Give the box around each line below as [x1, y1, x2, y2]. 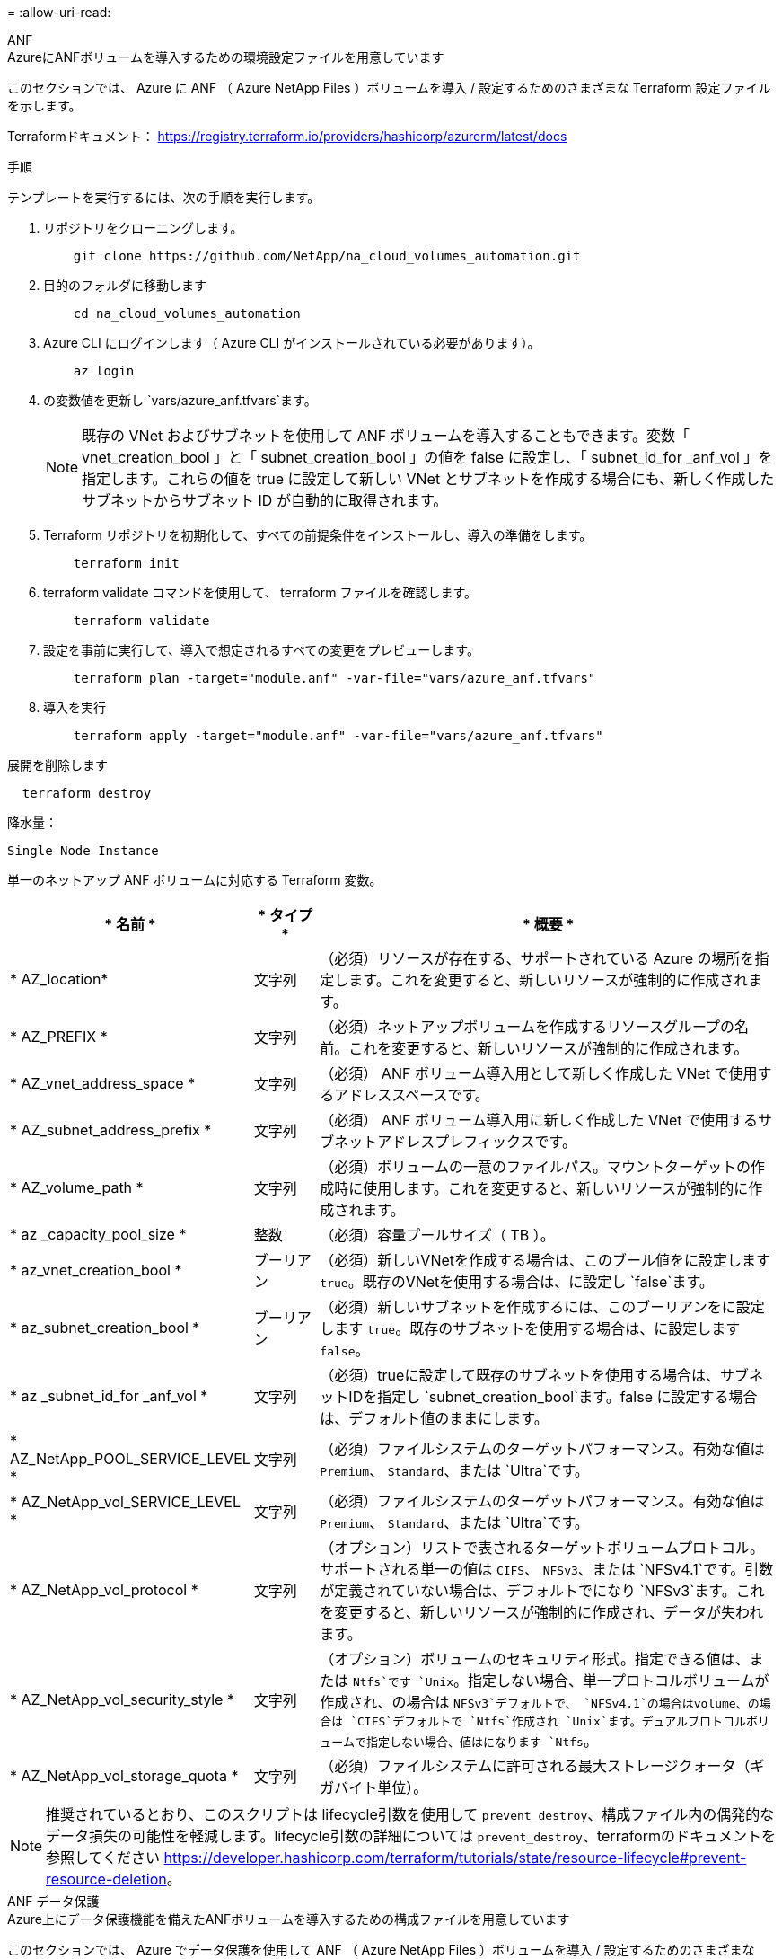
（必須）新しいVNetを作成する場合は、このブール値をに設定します [320, 1251, 771, 1269]
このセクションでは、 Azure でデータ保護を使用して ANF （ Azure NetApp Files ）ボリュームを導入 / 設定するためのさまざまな [7, 1942, 755, 1957]
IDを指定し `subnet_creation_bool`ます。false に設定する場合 [348, 1388, 758, 1406]
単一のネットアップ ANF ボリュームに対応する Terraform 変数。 [7, 872, 382, 887]
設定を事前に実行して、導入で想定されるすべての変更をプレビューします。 [43, 642, 479, 657]
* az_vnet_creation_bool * [10, 1261, 182, 1279]
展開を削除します [7, 757, 108, 772]
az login [73, 364, 135, 378]
